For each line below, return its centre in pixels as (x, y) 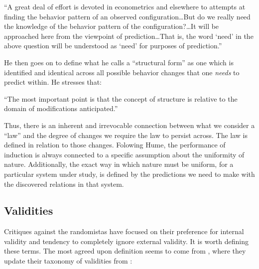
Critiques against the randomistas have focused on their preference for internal (124, 231)
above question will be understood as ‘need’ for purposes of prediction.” (113, 46)
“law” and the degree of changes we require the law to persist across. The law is (126, 135)
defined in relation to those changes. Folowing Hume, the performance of (115, 145)
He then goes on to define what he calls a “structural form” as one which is (119, 62)
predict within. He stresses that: (53, 82)
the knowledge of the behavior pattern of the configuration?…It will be (112, 26)
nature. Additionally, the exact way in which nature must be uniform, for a (119, 164)
